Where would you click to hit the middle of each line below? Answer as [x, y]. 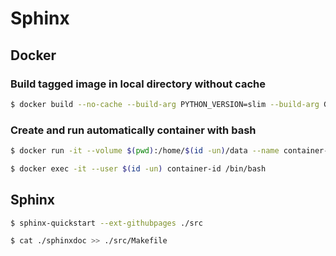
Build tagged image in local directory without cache [138, 84]
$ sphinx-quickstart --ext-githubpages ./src [106, 223]
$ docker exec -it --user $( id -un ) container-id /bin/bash [138, 168]
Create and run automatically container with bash [133, 130]
